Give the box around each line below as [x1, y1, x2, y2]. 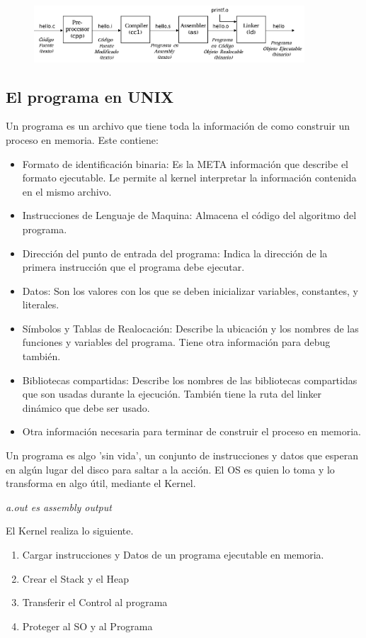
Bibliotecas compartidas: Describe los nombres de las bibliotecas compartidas [22, 372, 358, 387]
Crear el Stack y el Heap [22, 571, 129, 586]
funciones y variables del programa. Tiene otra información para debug [22, 335, 331, 349]
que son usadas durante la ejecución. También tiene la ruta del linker [22, 386, 322, 401]
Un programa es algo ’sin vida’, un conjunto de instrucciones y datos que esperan [6, 448, 359, 463]
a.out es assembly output [6, 499, 112, 514]
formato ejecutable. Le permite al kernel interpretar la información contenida [22, 170, 357, 185]
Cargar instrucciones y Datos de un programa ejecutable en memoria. [22, 547, 324, 561]
